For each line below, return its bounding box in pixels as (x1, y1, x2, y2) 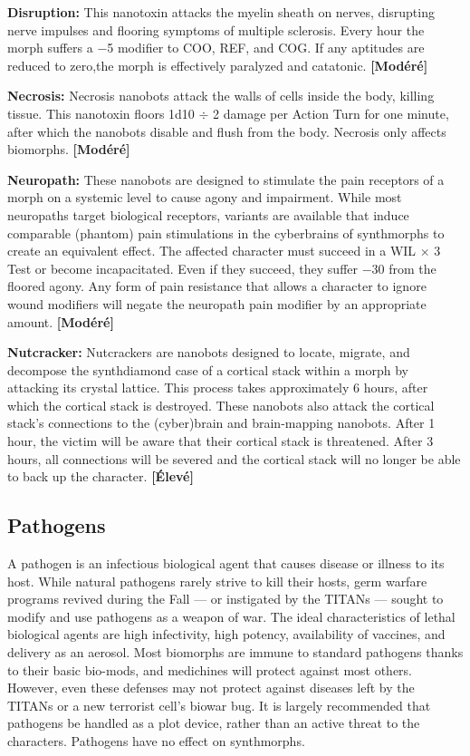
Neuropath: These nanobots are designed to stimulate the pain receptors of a (7, 170, 445, 189)
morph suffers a (7, 38, 93, 57)
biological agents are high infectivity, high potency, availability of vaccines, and (7, 625, 446, 644)
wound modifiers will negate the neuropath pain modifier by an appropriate (7, 294, 427, 313)
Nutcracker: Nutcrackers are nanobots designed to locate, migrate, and (7, 343, 410, 362)
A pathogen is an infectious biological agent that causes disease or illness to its (7, 554, 445, 573)
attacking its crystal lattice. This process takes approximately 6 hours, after (7, 378, 428, 397)
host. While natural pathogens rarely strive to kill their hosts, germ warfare (7, 571, 427, 590)
